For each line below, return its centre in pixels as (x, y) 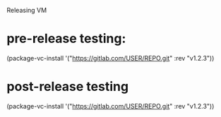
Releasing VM (27, 10)
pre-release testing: (66, 39)
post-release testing (67, 87)
